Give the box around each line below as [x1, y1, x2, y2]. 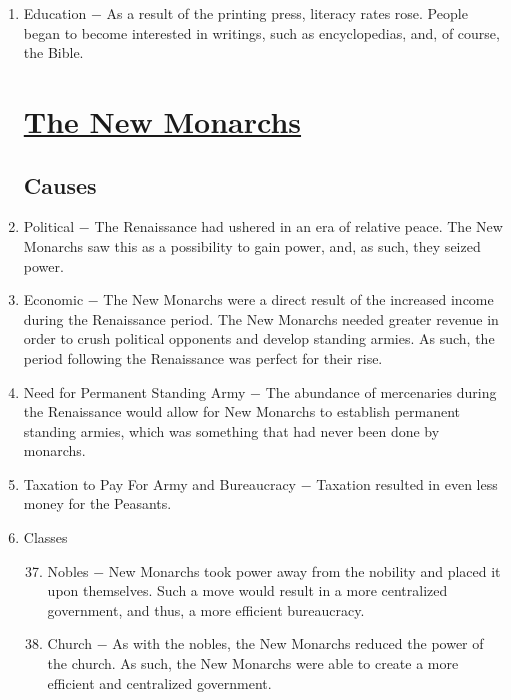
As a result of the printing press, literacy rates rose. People [106, 3, 468, 23]
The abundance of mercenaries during [265, 381, 497, 402]
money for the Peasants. [23, 493, 172, 514]
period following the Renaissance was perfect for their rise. [23, 347, 383, 368]
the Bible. [23, 42, 84, 63]
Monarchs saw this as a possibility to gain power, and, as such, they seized [23, 235, 481, 256]
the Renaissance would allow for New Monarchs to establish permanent [23, 401, 461, 422]
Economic [23, 289, 84, 310]
